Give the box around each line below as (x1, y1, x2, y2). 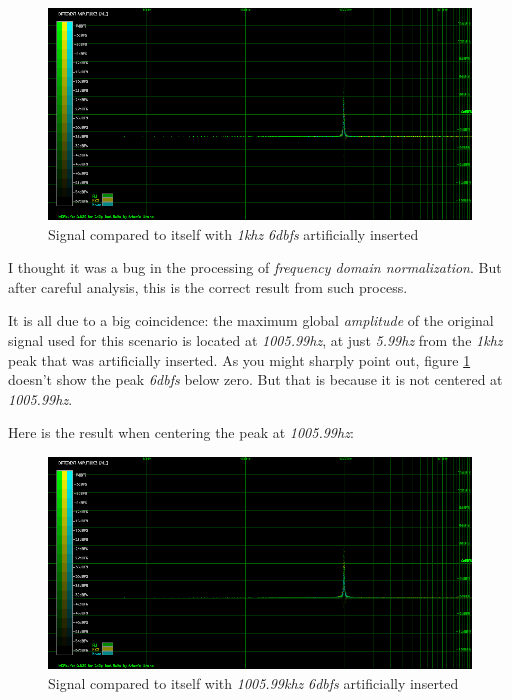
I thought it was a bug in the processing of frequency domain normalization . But (8, 257, 502, 278)
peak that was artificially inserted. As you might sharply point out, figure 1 (8, 349, 471, 370)
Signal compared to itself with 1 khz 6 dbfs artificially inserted (48, 223, 419, 244)
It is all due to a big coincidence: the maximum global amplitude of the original (8, 310, 494, 331)
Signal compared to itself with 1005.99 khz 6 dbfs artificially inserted (48, 672, 459, 693)
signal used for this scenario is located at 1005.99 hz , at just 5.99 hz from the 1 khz (8, 329, 503, 350)
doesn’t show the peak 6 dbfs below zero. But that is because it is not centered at (8, 369, 503, 390)
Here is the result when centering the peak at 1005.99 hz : (8, 422, 354, 443)
